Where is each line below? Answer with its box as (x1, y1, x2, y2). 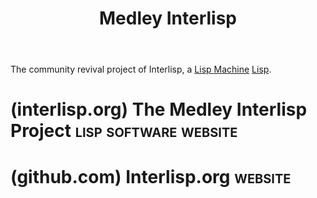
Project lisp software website (10, 120, 238, 142)
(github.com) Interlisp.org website (10, 165, 292, 188)
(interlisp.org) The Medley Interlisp (10, 98, 308, 121)
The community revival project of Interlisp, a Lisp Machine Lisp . (10, 63, 272, 76)
